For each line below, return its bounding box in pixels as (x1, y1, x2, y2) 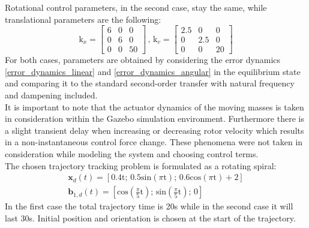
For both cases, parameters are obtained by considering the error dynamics (5, 53, 281, 66)
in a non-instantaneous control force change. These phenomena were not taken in (5, 136, 303, 148)
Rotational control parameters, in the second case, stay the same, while (5, 1, 267, 13)
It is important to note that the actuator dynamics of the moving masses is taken (5, 100, 304, 113)
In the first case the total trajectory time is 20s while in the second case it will (5, 200, 293, 212)
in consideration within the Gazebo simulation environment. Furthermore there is (5, 112, 304, 125)
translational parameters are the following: (5, 13, 161, 25)
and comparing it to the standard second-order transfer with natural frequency (5, 77, 295, 89)
